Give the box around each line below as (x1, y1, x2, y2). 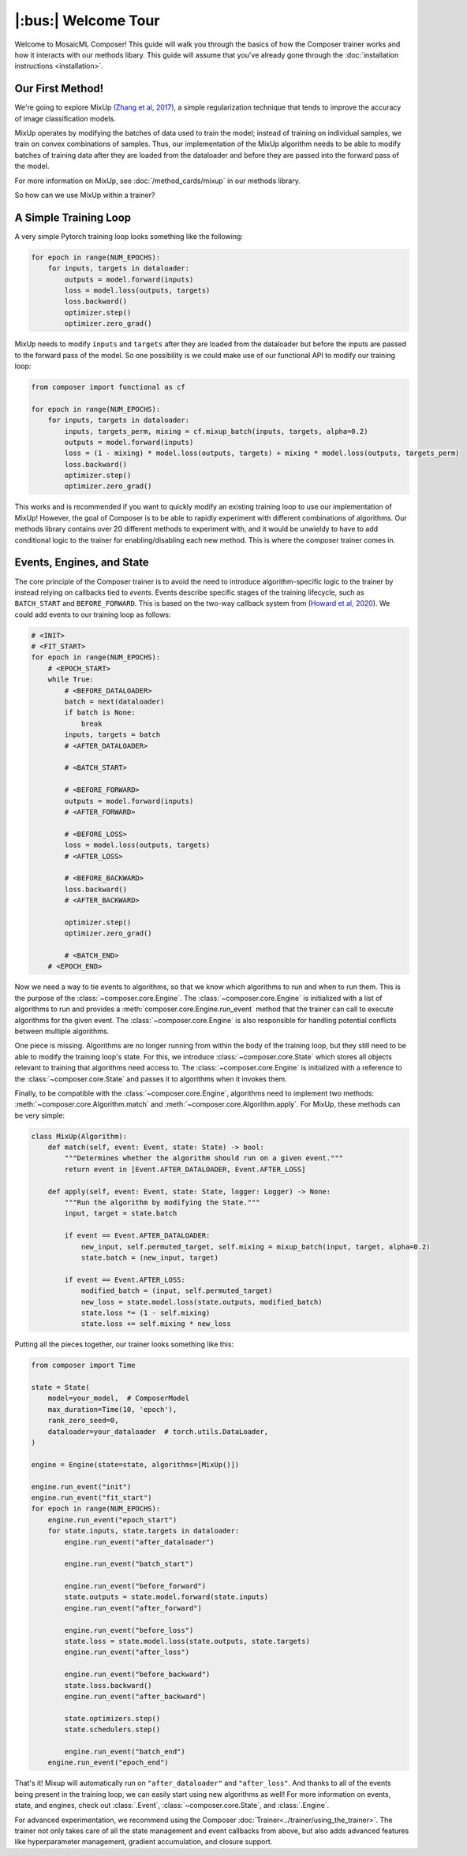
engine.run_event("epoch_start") (47, 1515, 177, 1524)
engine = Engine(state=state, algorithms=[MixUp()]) (31, 1460, 240, 1469)
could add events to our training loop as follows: (14, 610, 171, 619)
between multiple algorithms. (14, 1026, 110, 1036)
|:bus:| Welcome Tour (14, 12, 160, 29)
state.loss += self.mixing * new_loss (80, 1320, 232, 1328)
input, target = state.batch (64, 1209, 177, 1218)
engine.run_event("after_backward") (64, 1692, 207, 1701)
